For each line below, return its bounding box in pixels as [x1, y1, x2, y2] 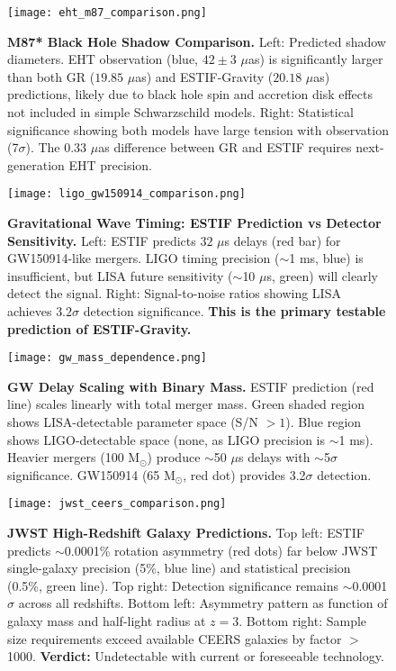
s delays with [238, 448, 310, 467]
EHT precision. [68, 155, 152, 174]
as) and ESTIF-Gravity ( [135, 67, 274, 86]
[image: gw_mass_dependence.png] [7, 351, 207, 365]
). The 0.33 [25, 138, 87, 157]
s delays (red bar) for [224, 231, 341, 249]
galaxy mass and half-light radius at [7, 612, 206, 630]
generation [7, 155, 65, 174]
